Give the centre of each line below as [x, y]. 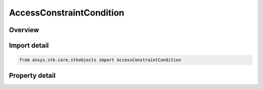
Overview [24, 30]
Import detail [29, 45]
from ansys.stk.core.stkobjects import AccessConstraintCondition [100, 60]
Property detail [32, 75]
